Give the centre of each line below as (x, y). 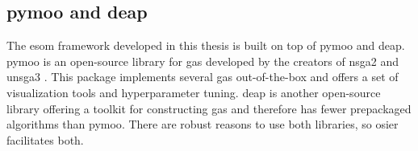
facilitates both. (45, 139)
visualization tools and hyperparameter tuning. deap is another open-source (194, 92)
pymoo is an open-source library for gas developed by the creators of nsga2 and (203, 61)
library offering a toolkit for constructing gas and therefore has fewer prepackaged (209, 108)
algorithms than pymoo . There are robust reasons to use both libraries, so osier (203, 124)
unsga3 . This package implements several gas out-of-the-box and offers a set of (203, 77)
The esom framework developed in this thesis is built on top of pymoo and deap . (206, 45)
